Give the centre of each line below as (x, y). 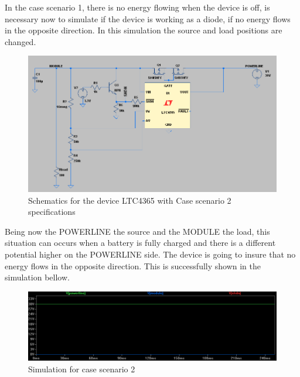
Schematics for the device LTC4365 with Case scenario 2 (130, 200)
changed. (21, 41)
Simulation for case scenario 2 (82, 369)
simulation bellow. (37, 277)
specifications (52, 212)
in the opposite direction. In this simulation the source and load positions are (144, 30)
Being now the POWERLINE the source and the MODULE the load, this (137, 231)
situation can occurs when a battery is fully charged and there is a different (140, 243)
